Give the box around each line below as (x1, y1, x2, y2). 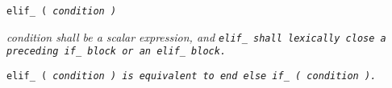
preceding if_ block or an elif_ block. (6, 46, 227, 58)
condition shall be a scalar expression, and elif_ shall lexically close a (6, 28, 386, 45)
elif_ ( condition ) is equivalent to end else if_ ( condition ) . (6, 70, 377, 82)
